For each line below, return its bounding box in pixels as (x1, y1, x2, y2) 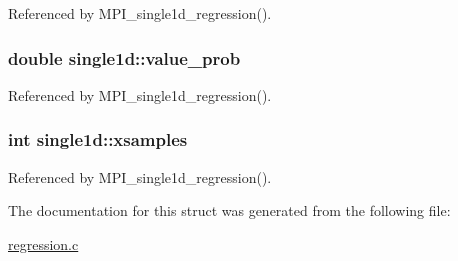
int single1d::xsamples (8, 127, 188, 152)
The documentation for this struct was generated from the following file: (8, 200, 451, 221)
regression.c (8, 233, 79, 254)
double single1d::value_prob (8, 45, 241, 70)
